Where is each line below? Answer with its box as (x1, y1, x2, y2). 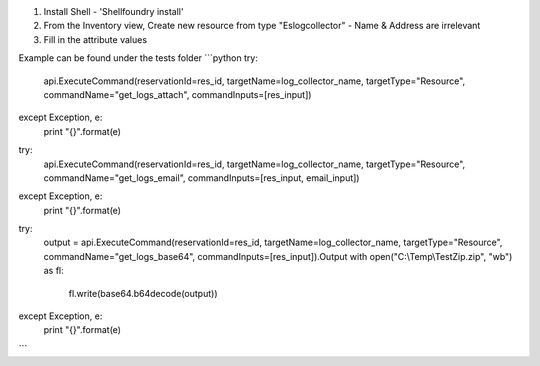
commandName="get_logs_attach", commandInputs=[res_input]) (43, 88, 312, 100)
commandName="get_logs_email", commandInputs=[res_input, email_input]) (43, 171, 360, 184)
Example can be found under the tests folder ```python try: (18, 52, 259, 64)
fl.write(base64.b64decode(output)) (68, 287, 218, 299)
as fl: (43, 265, 64, 277)
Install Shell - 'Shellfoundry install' (43, 6, 184, 17)
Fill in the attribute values (43, 33, 148, 45)
